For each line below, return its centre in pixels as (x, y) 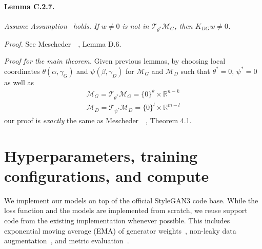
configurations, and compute (107, 175)
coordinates (22, 71)
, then (184, 25)
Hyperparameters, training (101, 155)
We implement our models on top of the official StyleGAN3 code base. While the (131, 200)
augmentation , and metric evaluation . (67, 241)
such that (195, 71)
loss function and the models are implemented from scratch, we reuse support (126, 210)
